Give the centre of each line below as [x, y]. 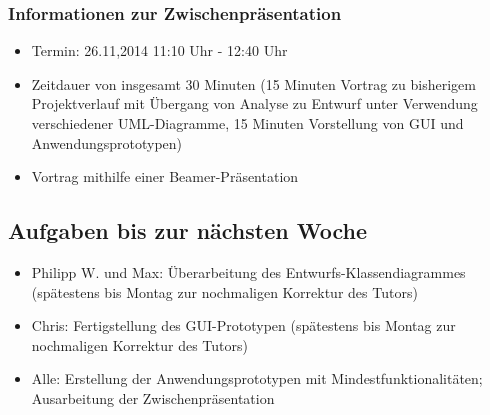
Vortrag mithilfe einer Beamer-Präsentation [165, 176]
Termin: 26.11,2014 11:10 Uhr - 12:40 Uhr [159, 50]
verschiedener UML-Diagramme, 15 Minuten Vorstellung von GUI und [247, 123]
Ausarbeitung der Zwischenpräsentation [153, 397]
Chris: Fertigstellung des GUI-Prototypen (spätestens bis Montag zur [243, 325]
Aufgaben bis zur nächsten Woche [187, 230]
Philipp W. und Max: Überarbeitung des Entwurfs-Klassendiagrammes [248, 271]
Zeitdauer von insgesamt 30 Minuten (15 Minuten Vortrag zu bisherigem [253, 83]
